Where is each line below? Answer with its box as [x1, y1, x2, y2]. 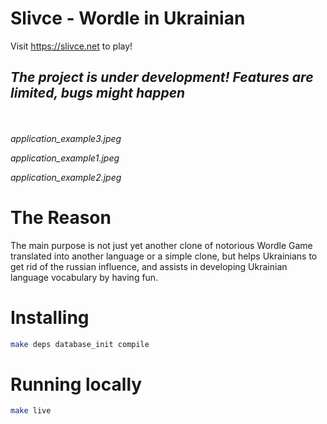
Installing [10, 306, 90, 329]
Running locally [10, 373, 143, 396]
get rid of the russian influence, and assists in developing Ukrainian [10, 260, 288, 272]
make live [10, 406, 52, 416]
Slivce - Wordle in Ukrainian [10, 7, 246, 30]
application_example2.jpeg [10, 171, 122, 183]
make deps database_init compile [10, 339, 150, 349]
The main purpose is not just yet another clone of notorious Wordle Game [10, 239, 313, 251]
